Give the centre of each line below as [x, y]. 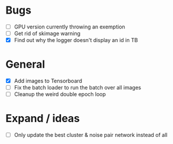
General [25, 64]
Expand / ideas [43, 119]
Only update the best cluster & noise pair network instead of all [91, 135]
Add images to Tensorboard [48, 81]
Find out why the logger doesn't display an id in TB [76, 40]
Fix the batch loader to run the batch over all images [77, 88]
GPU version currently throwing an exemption [69, 27]
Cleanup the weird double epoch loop [60, 94]
